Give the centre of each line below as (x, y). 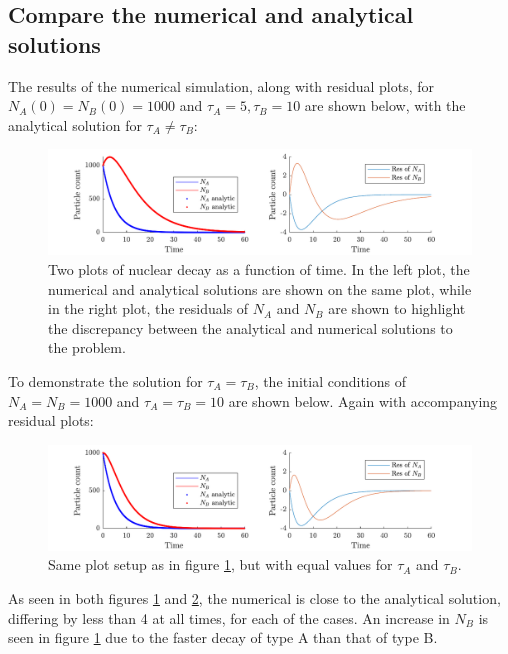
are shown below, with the (385, 105)
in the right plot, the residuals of (148, 308)
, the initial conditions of (330, 380)
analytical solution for (75, 124)
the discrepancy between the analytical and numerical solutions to (250, 327)
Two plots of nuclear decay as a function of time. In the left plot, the (259, 268)
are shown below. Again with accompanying (363, 400)
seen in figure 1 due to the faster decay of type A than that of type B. (223, 637)
